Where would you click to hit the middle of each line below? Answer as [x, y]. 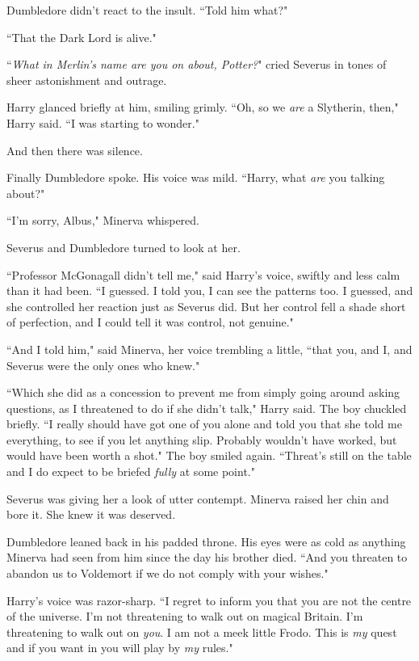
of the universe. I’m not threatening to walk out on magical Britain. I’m [185, 616]
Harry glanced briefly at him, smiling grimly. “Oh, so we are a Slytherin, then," [203, 107]
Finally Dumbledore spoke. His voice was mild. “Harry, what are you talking [196, 177]
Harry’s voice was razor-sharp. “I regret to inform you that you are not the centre [209, 600]
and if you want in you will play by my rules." [120, 648]
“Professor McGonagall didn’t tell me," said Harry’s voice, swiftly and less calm [203, 274]
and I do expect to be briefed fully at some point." [131, 472]
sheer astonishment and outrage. [87, 80]
